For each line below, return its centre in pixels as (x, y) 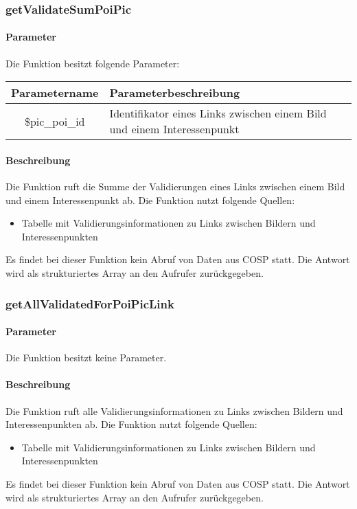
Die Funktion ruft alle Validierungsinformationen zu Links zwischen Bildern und (174, 410)
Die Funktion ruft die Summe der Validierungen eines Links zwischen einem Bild (175, 186)
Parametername (55, 93)
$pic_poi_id (55, 121)
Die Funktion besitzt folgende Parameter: (93, 63)
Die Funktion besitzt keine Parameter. (86, 358)
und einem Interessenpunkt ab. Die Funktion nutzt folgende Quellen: (150, 200)
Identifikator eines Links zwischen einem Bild (218, 113)
